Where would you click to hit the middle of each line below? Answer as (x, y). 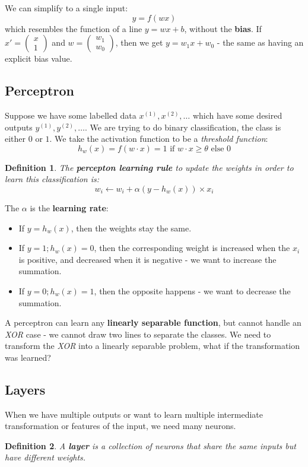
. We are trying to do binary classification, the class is (183, 127)
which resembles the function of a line (74, 28)
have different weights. (45, 457)
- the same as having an (260, 42)
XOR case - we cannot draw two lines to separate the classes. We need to (138, 334)
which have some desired (237, 115)
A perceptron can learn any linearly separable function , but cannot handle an (153, 323)
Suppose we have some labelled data (71, 115)
